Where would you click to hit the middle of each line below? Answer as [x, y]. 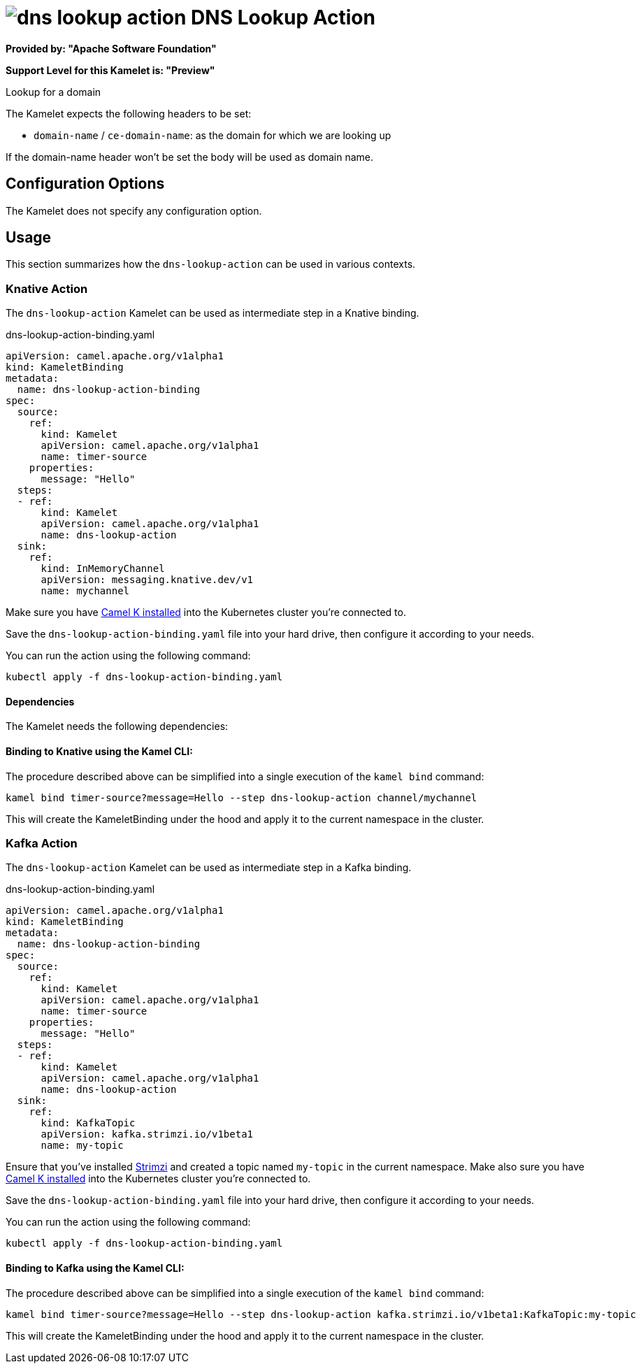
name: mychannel [85, 591]
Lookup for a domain [53, 92]
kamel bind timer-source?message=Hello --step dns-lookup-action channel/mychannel [242, 797]
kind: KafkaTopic [88, 1123]
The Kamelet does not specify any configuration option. [134, 210]
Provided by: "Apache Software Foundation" [111, 48]
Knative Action [47, 288]
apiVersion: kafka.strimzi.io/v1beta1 [147, 1134]
